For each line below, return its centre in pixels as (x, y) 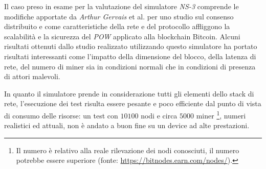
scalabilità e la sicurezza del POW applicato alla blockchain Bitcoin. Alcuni (122, 36)
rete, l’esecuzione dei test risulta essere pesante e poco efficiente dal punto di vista (133, 103)
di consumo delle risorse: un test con (61, 115)
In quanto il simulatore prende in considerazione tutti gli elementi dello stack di (129, 93)
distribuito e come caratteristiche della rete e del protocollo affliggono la (117, 26)
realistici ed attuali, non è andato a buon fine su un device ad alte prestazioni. (127, 125)
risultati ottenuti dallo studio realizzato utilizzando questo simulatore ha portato (131, 46)
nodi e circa (159, 115)
